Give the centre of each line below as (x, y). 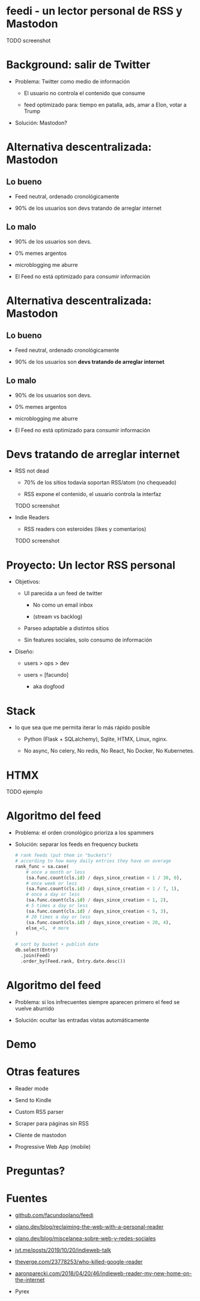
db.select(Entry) (37, 950)
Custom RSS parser (39, 1112)
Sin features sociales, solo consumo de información (88, 640)
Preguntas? (36, 1171)
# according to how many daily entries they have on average (93, 861)
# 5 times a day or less (57, 906)
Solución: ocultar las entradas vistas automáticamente (82, 1020)
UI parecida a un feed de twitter (63, 593)
